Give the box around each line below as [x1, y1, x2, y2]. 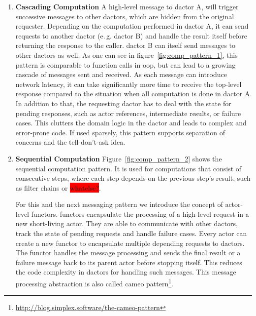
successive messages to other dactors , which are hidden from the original [15, 11, 234, 21]
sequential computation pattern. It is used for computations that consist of [15, 163, 242, 173]
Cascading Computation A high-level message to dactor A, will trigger [15, 1, 239, 11]
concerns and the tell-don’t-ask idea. [15, 137, 126, 147]
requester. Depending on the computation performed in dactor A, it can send [15, 21, 249, 31]
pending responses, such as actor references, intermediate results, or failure [15, 108, 241, 118]
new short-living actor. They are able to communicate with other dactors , [15, 218, 238, 229]
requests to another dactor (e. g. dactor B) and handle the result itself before [15, 30, 247, 40]
